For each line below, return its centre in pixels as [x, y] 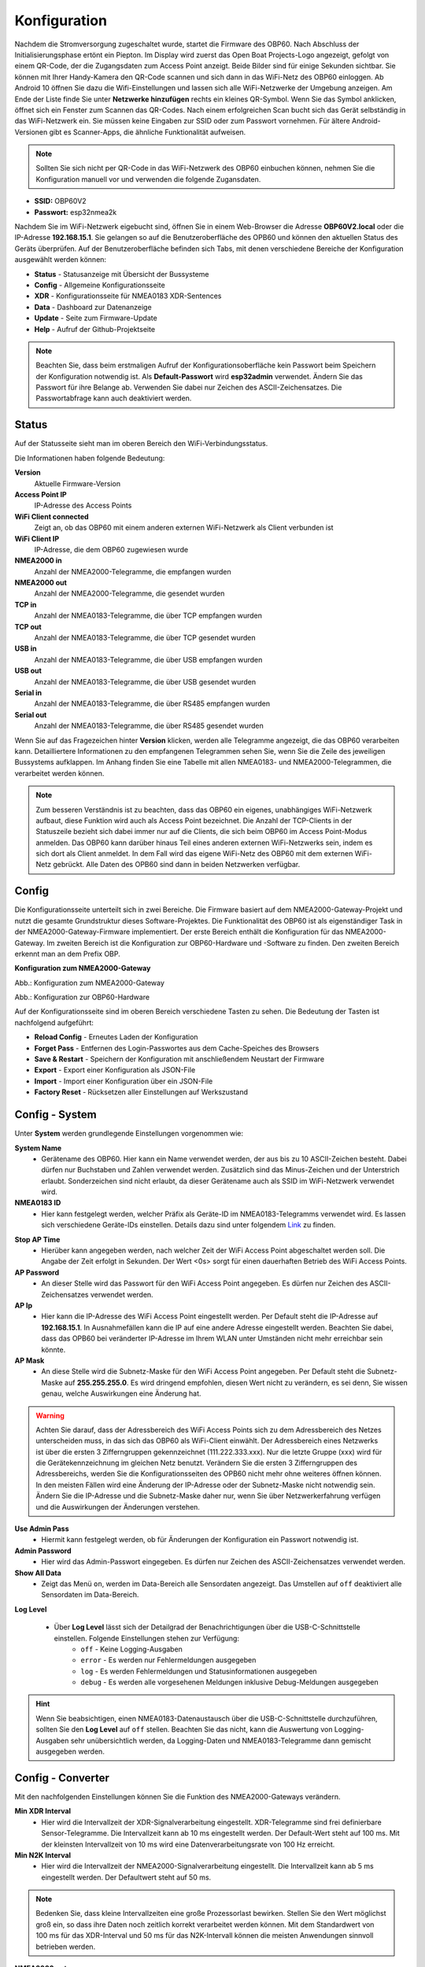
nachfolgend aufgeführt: [54, 1022]
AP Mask [30, 1360]
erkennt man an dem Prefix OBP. [68, 954]
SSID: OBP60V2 [60, 201]
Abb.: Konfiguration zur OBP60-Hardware [82, 997]
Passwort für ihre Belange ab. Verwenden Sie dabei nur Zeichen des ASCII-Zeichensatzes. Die [189, 387]
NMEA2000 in [38, 561]
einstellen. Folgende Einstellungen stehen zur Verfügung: [147, 1638]
